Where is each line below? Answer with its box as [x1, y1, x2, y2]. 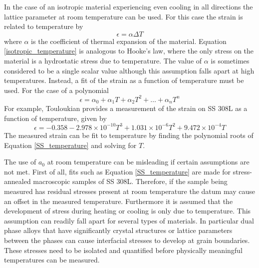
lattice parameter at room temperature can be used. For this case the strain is [4, 11, 243, 21]
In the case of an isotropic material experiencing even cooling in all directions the [4, 1, 253, 11]
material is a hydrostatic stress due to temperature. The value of [4, 55, 202, 65]
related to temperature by [4, 21, 83, 31]
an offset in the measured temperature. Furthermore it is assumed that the [4, 195, 233, 206]
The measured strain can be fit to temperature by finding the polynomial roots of [4, 129, 254, 140]
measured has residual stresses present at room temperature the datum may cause [4, 185, 255, 196]
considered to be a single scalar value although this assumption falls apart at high [4, 65, 255, 75]
